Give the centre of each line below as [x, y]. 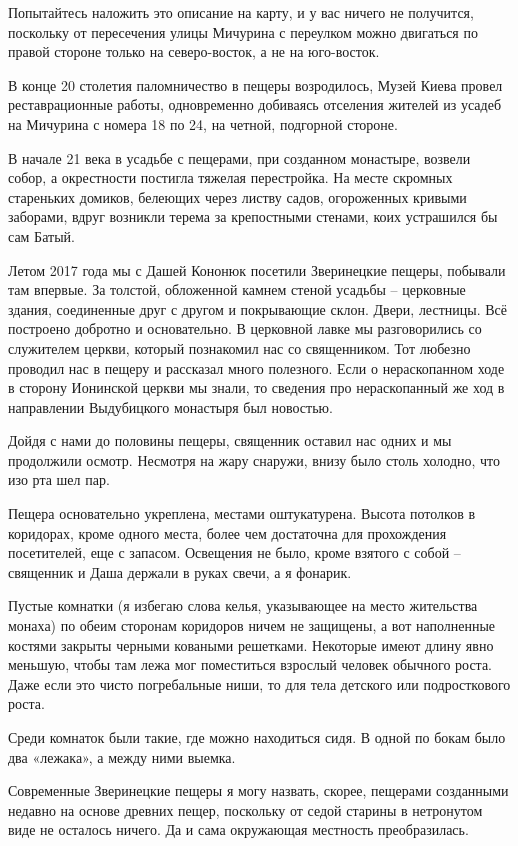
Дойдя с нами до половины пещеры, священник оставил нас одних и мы [230, 440]
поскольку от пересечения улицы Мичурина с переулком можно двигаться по [243, 31]
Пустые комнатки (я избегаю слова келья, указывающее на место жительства [243, 605]
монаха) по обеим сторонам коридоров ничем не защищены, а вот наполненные [252, 625]
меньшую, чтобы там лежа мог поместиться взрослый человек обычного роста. [250, 664]
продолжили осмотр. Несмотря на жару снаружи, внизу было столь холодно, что [254, 459]
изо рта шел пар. [59, 479]
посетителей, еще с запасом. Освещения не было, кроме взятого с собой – [234, 552]
